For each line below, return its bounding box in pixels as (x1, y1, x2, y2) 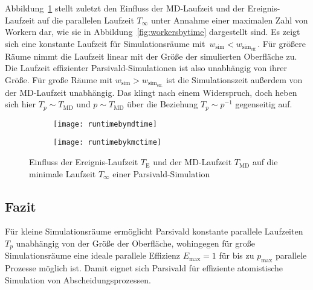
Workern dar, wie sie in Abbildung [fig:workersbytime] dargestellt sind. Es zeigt (5, 25, 300, 38)
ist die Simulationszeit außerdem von (166, 73, 303, 86)
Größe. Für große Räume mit (5, 73, 113, 86)
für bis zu (219, 249, 254, 262)
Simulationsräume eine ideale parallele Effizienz (5, 249, 181, 262)
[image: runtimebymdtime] (53, 119, 157, 128)
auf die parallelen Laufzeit (37, 13, 134, 26)
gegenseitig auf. (235, 98, 292, 110)
